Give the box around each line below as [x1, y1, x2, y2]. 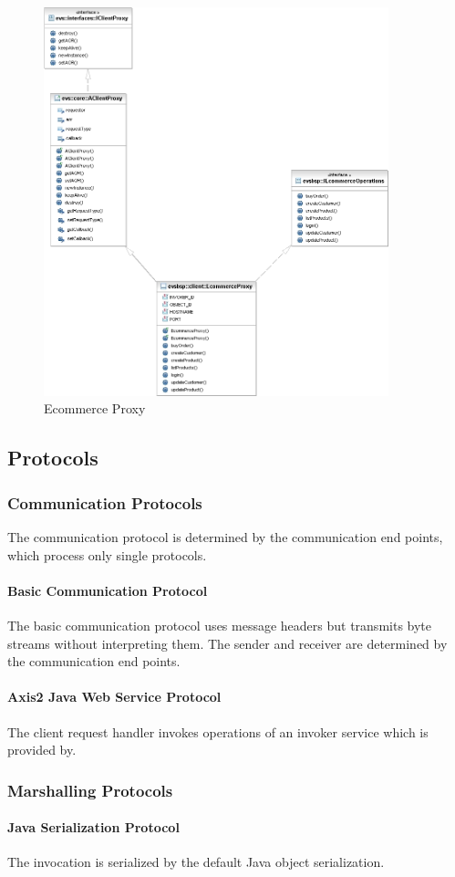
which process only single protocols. [7, 545, 207, 564]
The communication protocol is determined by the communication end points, [7, 527, 443, 547]
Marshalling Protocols [7, 778, 173, 801]
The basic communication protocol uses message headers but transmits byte [7, 616, 432, 635]
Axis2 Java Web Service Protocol [7, 687, 222, 706]
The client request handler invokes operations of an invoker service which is [7, 722, 429, 741]
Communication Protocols [7, 491, 202, 514]
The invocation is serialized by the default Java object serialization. [7, 852, 385, 872]
